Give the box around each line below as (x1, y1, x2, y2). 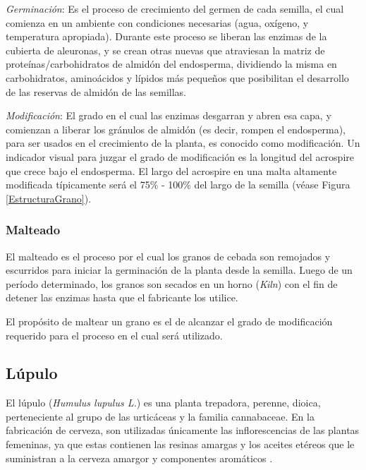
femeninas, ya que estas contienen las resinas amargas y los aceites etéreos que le (6, 437, 355, 452)
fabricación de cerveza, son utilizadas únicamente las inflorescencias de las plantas (6, 423, 360, 438)
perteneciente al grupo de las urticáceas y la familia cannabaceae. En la (6, 409, 315, 423)
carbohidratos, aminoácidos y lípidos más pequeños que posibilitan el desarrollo (6, 70, 349, 85)
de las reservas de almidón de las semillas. (6, 84, 186, 99)
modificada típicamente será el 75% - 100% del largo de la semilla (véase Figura (6, 177, 350, 192)
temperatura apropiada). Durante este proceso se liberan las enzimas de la (6, 29, 327, 44)
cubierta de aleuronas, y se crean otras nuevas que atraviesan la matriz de (6, 42, 325, 57)
